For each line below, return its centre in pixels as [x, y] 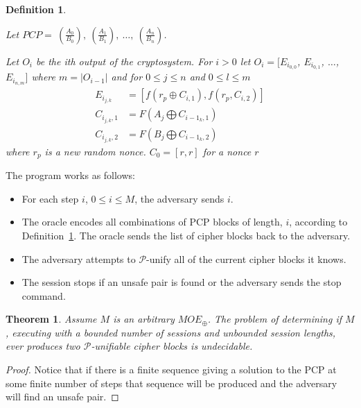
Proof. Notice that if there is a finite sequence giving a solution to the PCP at [171, 369]
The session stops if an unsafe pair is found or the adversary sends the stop [182, 282]
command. [44, 295]
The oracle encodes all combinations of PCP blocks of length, [152, 222]
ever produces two [43, 346]
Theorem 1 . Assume [51, 319]
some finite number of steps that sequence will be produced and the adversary [171, 383]
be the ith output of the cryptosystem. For [124, 61]
